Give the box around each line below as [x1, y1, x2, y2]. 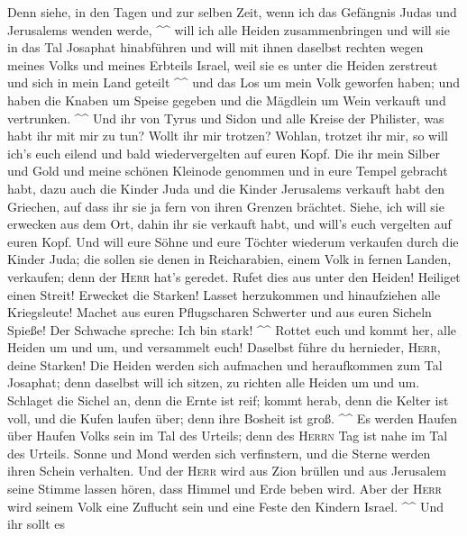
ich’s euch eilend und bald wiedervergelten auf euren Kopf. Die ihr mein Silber [7, 143, 441, 162]
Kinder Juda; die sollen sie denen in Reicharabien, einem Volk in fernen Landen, [7, 250, 452, 268]
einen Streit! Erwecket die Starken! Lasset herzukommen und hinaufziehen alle [7, 285, 441, 304]
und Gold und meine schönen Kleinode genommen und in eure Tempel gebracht [7, 161, 448, 180]
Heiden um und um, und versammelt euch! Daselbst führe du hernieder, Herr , [7, 338, 441, 357]
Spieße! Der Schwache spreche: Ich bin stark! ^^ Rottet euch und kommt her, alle [7, 320, 457, 339]
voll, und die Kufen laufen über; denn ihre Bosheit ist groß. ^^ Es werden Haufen [7, 408, 457, 427]
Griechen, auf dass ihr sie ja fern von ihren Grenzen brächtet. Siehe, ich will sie [7, 196, 444, 215]
